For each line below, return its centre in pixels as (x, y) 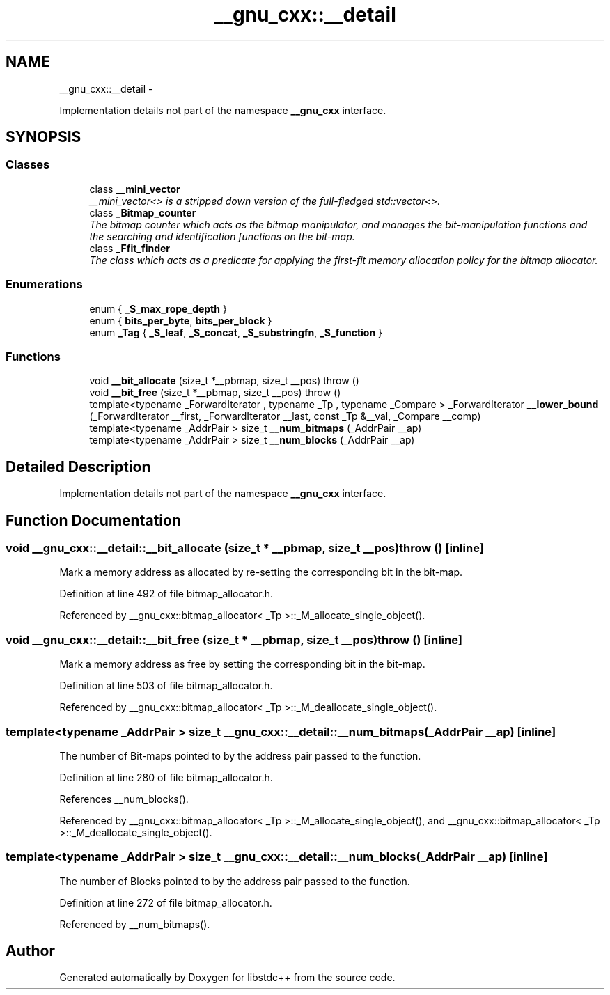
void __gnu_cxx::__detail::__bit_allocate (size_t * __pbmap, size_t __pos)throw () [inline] (245, 548)
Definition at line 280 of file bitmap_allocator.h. (166, 777)
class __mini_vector (135, 189)
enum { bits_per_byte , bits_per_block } (181, 320)
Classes (28, 165)
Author (30, 951)
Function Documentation (93, 520)
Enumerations (44, 284)
